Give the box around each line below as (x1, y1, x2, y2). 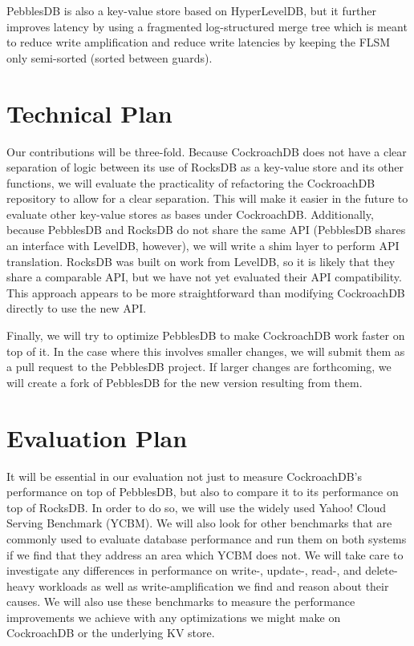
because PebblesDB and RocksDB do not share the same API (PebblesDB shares (6, 221, 406, 238)
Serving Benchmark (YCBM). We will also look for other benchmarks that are (6, 515, 392, 531)
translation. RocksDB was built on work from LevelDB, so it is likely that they (6, 252, 396, 269)
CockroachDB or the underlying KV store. (6, 624, 215, 641)
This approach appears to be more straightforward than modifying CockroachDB (6, 284, 405, 301)
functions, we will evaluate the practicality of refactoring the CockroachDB (6, 174, 375, 191)
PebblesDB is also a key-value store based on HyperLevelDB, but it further (6, 2, 376, 18)
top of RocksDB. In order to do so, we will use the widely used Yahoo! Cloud (6, 499, 387, 515)
